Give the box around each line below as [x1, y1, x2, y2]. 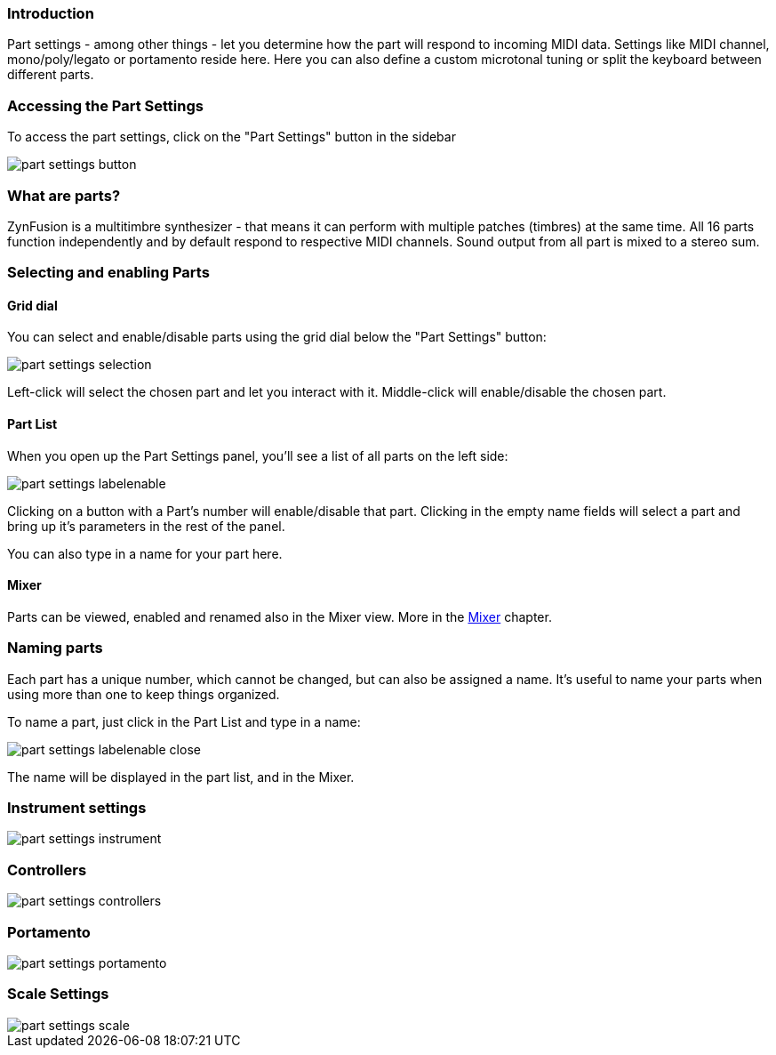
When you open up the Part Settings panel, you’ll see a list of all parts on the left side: [7, 447, 508, 463]
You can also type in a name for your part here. [7, 545, 283, 561]
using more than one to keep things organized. [7, 686, 280, 702]
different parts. [7, 67, 94, 83]
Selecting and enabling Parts [7, 263, 210, 282]
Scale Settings [7, 985, 109, 1003]
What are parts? [7, 186, 121, 205]
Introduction [7, 4, 94, 22]
